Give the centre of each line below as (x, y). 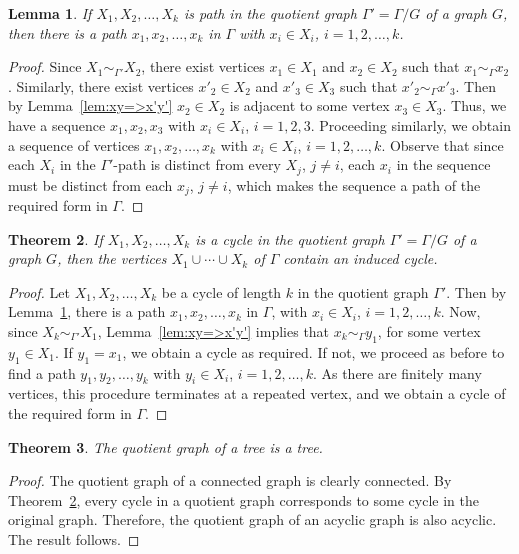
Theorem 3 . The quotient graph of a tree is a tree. (165, 446)
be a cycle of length (221, 291)
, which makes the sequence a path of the (354, 184)
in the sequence (443, 164)
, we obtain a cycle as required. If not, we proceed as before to (313, 351)
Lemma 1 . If (50, 13)
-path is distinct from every (197, 164)
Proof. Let (39, 291)
